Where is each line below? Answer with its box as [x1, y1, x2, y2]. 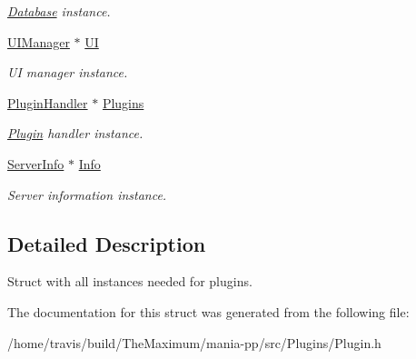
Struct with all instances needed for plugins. [7, 272, 253, 291]
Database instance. [7, 2, 111, 20]
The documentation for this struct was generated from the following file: [7, 302, 410, 321]
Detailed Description [7, 229, 206, 257]
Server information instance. [7, 184, 167, 204]
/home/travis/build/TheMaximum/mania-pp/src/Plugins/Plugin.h [7, 333, 381, 352]
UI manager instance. [7, 63, 128, 82]
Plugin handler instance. [7, 124, 144, 143]
